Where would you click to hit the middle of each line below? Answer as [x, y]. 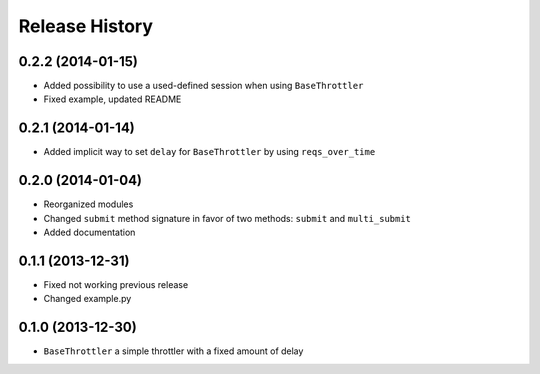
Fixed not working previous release [116, 284]
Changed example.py [87, 299]
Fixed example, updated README [112, 99]
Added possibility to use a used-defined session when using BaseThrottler [203, 86]
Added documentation [89, 232]
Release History [86, 26]
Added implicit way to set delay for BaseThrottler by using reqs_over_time [209, 152]
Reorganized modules [88, 204]
